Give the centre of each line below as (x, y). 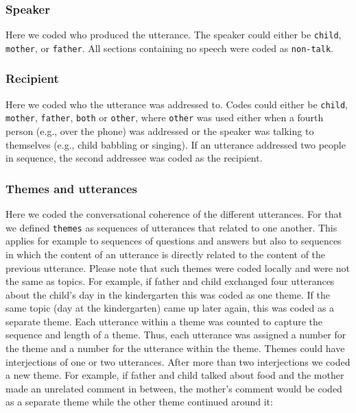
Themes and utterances (71, 188)
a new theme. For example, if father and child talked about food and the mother (175, 375)
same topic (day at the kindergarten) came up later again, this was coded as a (170, 308)
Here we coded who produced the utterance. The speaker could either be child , (174, 35)
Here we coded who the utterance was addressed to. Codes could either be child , (177, 104)
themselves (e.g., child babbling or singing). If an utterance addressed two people (176, 144)
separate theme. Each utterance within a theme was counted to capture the (164, 321)
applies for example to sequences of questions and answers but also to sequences (174, 241)
